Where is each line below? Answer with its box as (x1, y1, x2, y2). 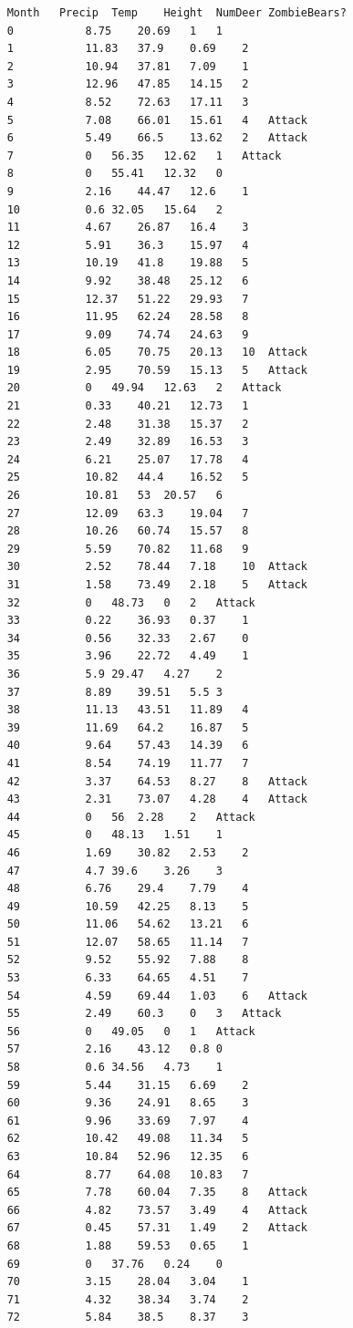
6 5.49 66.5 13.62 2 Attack (6, 131, 307, 145)
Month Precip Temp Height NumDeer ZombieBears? (6, 6, 347, 19)
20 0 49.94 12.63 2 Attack (6, 381, 282, 395)
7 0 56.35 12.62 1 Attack (6, 149, 282, 162)
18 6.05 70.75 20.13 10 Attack (6, 346, 307, 359)
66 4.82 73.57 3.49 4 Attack (6, 1203, 307, 1217)
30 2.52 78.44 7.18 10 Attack (6, 560, 307, 574)
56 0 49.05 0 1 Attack (6, 1024, 255, 1038)
